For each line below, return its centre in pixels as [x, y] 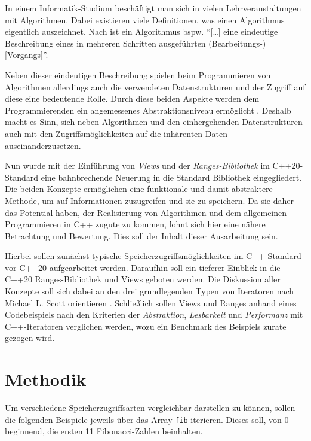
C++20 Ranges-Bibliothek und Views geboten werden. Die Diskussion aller [143, 279]
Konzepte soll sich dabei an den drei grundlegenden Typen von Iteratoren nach [150, 291]
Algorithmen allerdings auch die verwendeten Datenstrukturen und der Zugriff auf [155, 86]
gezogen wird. [30, 338]
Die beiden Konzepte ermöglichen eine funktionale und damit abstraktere [139, 189]
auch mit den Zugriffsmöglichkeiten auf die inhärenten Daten [116, 133]
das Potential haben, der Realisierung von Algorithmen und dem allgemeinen [146, 212]
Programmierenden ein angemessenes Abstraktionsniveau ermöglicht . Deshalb [148, 110]
